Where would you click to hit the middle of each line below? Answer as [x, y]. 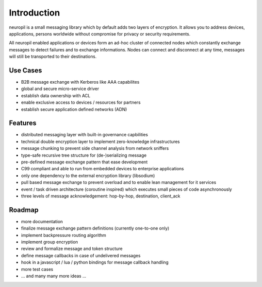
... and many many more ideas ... [54, 276]
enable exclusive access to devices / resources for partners [81, 103]
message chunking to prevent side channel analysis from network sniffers [95, 148]
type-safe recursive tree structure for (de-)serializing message [84, 155]
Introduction [34, 13]
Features [23, 123]
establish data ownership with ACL [56, 95]
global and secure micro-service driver [60, 89]
